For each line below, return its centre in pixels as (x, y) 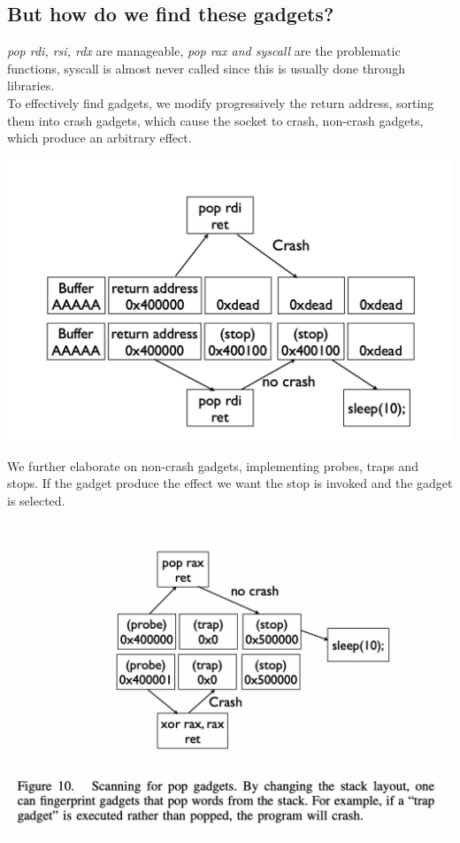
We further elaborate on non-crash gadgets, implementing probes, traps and (213, 465)
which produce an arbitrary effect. (100, 138)
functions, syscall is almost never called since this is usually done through (206, 68)
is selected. (36, 500)
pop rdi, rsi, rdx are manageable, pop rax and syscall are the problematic (204, 51)
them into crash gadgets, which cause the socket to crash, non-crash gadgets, (215, 120)
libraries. (31, 85)
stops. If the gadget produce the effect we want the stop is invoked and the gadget (230, 483)
